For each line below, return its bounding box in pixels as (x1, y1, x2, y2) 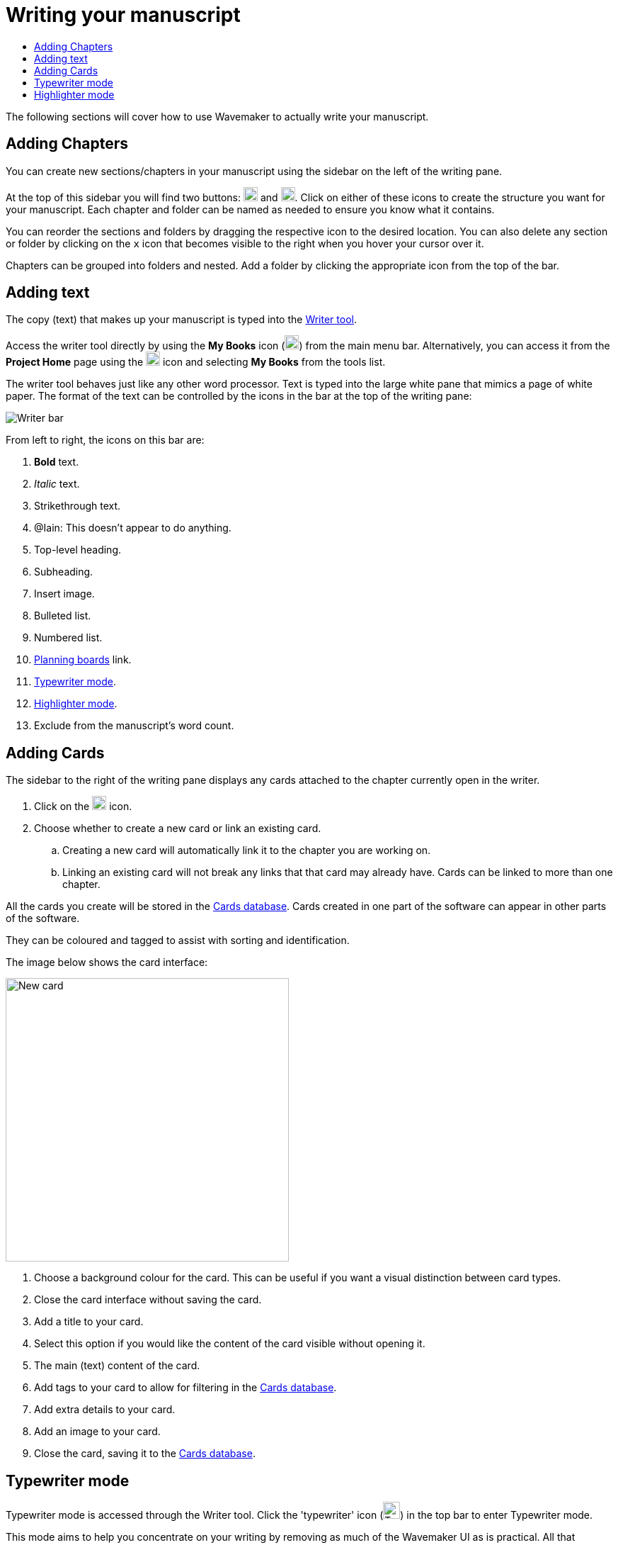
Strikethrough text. (34, 500, 121, 512)
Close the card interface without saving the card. (34, 1293, 262, 1306)
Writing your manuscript (6, 3, 241, 27)
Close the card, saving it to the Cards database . (34, 1447, 256, 1460)
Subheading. (34, 566, 93, 578)
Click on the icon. (34, 800, 132, 813)
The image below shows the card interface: (6, 956, 208, 969)
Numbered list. (34, 631, 103, 644)
